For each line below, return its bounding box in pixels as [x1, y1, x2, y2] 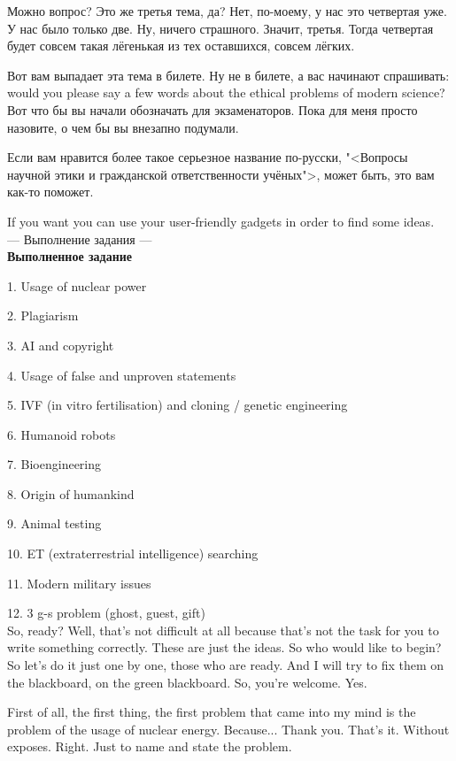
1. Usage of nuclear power [7, 276, 147, 295]
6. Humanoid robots [7, 425, 116, 443]
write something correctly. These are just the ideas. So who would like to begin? [7, 638, 442, 657]
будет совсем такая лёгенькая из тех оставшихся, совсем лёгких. [7, 36, 355, 55]
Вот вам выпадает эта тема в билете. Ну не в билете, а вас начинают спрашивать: [7, 65, 450, 84]
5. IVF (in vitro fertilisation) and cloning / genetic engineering [7, 396, 348, 414]
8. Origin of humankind [7, 484, 135, 503]
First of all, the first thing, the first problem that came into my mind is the [7, 703, 416, 721]
